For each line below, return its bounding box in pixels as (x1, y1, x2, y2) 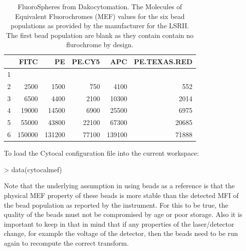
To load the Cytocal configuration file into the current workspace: (4, 148, 199, 158)
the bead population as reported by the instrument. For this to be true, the (4, 199, 229, 210)
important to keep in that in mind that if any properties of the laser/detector (4, 218, 234, 229)
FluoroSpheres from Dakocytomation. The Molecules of (17, 1, 182, 11)
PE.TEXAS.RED (133, 56, 193, 66)
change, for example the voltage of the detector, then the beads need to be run (4, 228, 238, 238)
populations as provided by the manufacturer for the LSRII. (11, 20, 189, 31)
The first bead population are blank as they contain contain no (6, 30, 194, 40)
